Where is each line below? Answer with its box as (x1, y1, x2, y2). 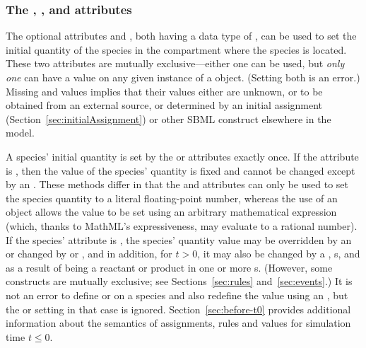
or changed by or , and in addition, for (6, 246, 172, 261)
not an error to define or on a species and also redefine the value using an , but (6, 287, 348, 302)
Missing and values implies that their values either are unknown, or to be (6, 83, 323, 98)
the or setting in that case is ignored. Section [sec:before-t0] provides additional (6, 301, 351, 316)
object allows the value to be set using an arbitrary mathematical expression (6, 204, 337, 219)
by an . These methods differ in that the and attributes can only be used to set (6, 177, 349, 192)
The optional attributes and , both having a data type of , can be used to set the (6, 28, 357, 43)
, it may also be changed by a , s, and (197, 246, 360, 261)
